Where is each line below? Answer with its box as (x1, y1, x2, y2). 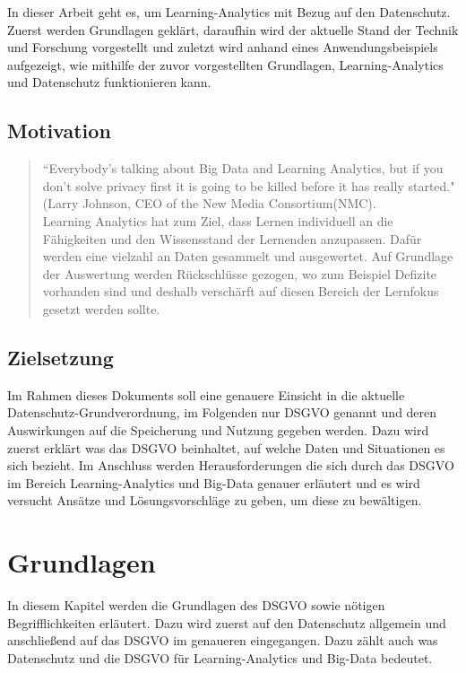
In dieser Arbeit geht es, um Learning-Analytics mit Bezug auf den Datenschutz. (7, 3, 451, 21)
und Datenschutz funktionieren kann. (7, 73, 211, 92)
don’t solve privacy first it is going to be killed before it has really (42, 176, 404, 195)
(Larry (42, 194, 79, 213)
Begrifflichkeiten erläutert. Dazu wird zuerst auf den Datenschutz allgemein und (7, 613, 446, 632)
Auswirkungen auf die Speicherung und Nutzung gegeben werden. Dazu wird (7, 420, 429, 439)
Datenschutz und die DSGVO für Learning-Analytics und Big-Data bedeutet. (7, 648, 433, 667)
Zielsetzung (7, 343, 114, 371)
